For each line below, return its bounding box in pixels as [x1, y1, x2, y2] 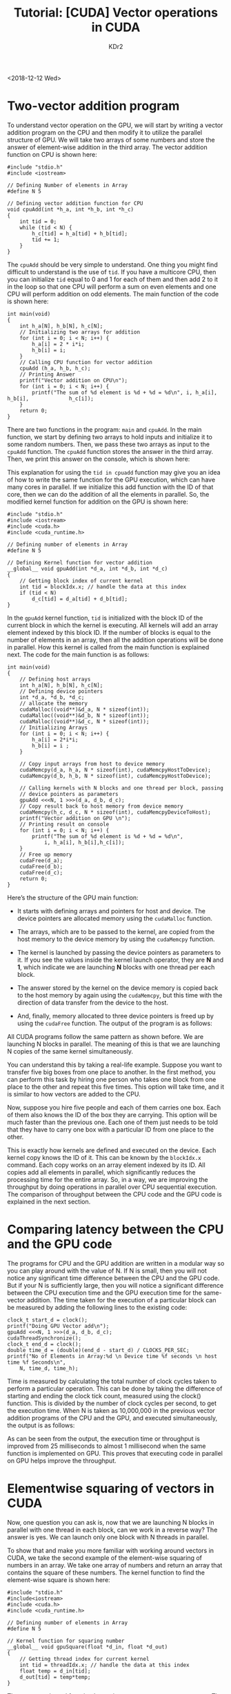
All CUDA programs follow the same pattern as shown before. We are [7, 1032, 204, 1040]
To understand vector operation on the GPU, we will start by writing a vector [7, 121, 223, 129]
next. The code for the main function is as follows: [7, 650, 150, 658]
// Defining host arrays [19, 676, 91, 683]
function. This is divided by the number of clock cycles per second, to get [7, 1399, 217, 1407]
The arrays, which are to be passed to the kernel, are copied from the [17, 927, 215, 935]
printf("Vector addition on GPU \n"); [19, 815, 131, 821]
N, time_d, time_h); [19, 1364, 79, 1372]
